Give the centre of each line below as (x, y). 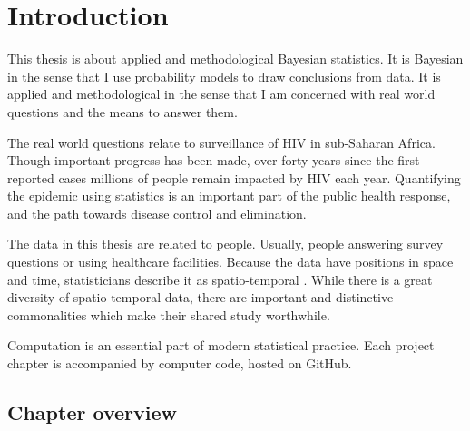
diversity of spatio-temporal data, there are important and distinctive (201, 297)
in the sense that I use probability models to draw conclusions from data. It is (224, 76)
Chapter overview (92, 412)
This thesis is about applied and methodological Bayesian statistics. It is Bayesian (235, 59)
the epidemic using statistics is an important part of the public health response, (229, 196)
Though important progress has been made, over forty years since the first (214, 160)
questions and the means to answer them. (122, 111)
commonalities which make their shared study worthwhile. (169, 314)
